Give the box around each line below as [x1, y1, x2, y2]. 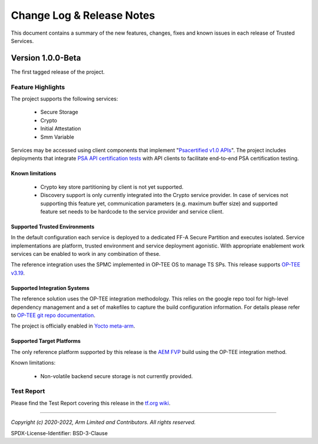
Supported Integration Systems [11, 284, 90, 291]
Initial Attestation [40, 125, 81, 132]
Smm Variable [40, 133, 75, 141]
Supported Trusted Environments [11, 223, 95, 230]
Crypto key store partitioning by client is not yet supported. [40, 183, 184, 191]
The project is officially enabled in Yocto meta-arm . [11, 322, 135, 329]
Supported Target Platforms [11, 338, 81, 345]
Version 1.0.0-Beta [11, 53, 81, 63]
